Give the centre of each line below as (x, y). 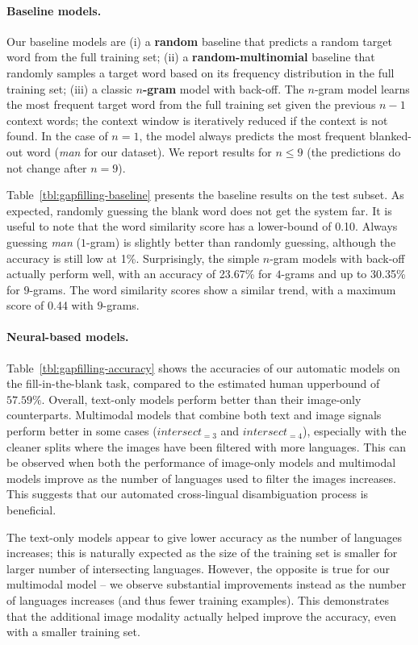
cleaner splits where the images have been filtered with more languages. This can (207, 446)
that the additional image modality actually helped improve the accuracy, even (202, 616)
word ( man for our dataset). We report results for (149, 151)
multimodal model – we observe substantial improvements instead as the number (207, 584)
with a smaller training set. (73, 632)
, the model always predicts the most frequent (253, 136)
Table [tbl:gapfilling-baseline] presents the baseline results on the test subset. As (205, 195)
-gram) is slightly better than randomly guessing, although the (241, 241)
